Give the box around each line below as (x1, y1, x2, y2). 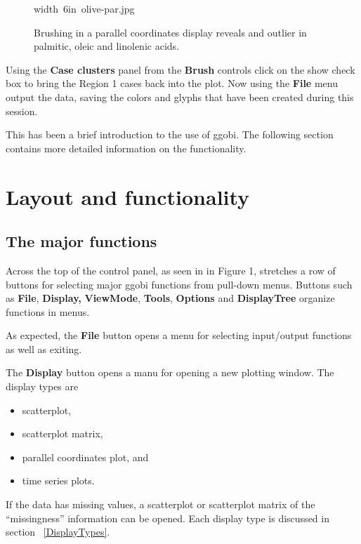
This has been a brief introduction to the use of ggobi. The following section (6, 127, 334, 142)
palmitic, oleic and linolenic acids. (34, 39, 179, 53)
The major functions (6, 230, 157, 252)
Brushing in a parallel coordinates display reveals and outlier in (34, 25, 307, 39)
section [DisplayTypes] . (6, 524, 110, 539)
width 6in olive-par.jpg (34, 1, 135, 15)
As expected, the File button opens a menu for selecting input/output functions (6, 328, 352, 343)
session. (6, 103, 38, 118)
